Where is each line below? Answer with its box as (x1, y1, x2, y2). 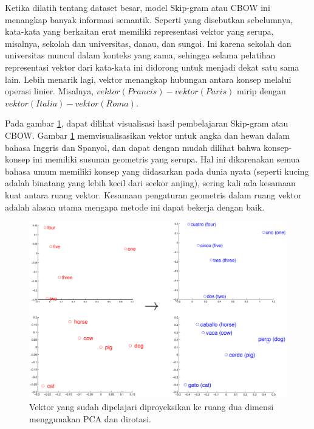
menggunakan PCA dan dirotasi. (29, 412, 152, 425)
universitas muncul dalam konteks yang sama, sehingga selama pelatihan (5, 49, 276, 61)
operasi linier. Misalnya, (5, 85, 94, 97)
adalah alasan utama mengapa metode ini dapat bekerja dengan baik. (5, 200, 265, 213)
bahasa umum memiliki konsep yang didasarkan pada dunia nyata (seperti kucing (5, 164, 309, 177)
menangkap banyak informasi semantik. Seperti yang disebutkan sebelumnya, (5, 13, 293, 26)
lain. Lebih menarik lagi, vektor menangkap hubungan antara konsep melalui (5, 72, 292, 85)
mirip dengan (236, 85, 286, 97)
